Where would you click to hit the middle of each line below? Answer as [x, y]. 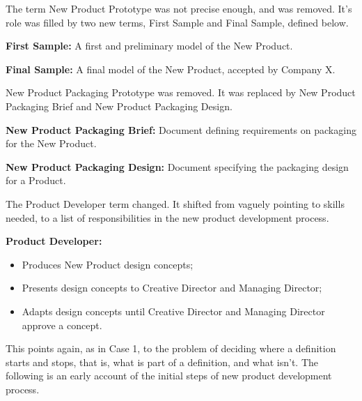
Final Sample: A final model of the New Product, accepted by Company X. [171, 69]
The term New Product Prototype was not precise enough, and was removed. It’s [179, 8]
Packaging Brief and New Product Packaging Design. [119, 106]
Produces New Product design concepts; [108, 264]
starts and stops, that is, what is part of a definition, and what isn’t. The [162, 362]
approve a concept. [62, 325]
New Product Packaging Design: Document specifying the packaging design [177, 166]
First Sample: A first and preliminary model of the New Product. [149, 46]
